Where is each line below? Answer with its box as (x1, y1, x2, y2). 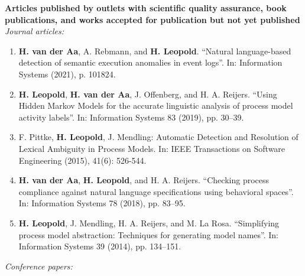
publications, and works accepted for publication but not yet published (5, 13, 300, 25)
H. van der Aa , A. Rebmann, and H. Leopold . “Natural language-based (18, 44, 291, 57)
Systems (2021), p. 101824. (18, 67, 116, 80)
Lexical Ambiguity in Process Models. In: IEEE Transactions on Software (18, 142, 285, 154)
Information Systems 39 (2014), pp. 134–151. (18, 240, 181, 252)
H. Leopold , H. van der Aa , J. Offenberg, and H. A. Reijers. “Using (18, 87, 277, 100)
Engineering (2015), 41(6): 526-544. (18, 154, 147, 166)
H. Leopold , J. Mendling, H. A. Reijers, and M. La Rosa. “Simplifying (18, 216, 280, 229)
